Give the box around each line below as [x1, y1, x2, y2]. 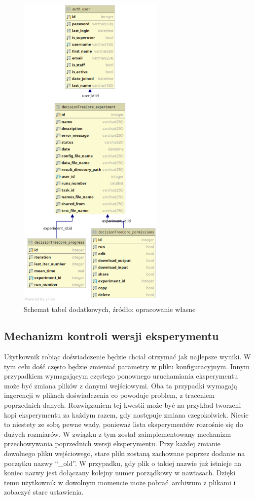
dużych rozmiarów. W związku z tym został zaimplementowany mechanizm [4, 428, 231, 439]
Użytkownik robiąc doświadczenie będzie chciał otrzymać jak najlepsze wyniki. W [4, 351, 251, 362]
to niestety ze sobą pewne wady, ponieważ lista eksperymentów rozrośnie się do [4, 419, 243, 429]
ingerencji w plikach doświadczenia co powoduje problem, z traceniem [4, 390, 215, 400]
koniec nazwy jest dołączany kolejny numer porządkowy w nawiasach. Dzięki [4, 467, 236, 478]
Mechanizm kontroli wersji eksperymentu [4, 328, 219, 344]
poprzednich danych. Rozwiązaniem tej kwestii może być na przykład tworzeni [4, 400, 241, 410]
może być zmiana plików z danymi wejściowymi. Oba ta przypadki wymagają [4, 380, 237, 390]
